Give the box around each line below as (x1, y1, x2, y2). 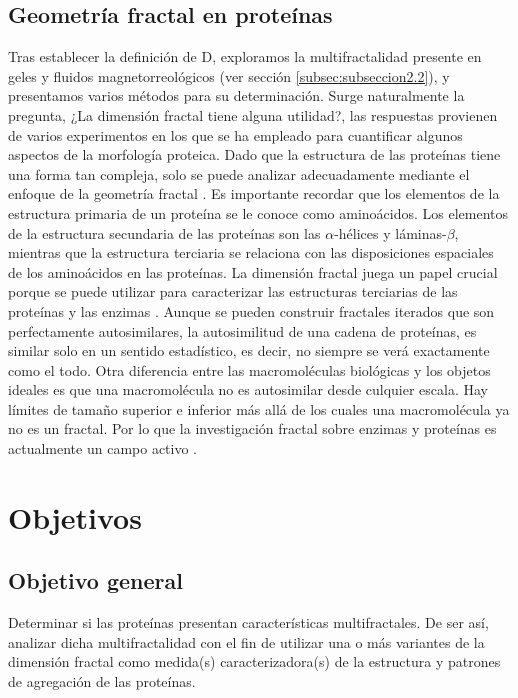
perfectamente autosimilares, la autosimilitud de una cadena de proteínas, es (8, 320, 477, 341)
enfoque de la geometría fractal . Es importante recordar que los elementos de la (8, 183, 500, 204)
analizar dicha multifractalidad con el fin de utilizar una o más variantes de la (8, 631, 485, 652)
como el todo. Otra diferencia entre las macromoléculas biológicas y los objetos (8, 359, 491, 380)
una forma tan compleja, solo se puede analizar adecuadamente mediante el (8, 163, 470, 184)
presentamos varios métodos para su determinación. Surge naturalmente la (8, 85, 465, 106)
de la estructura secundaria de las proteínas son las (8, 222, 321, 243)
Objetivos (8, 496, 142, 537)
